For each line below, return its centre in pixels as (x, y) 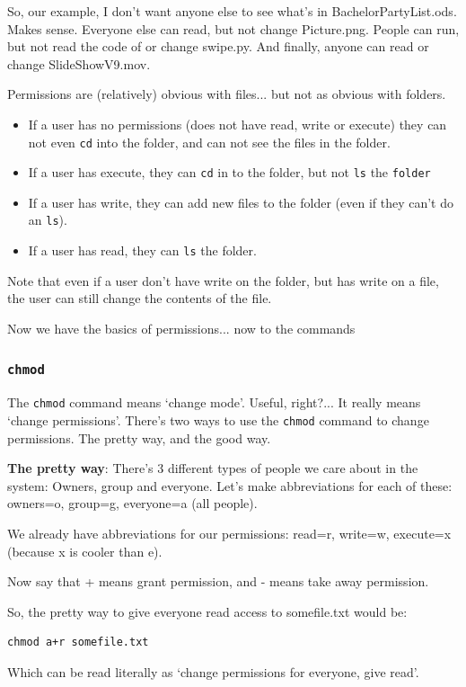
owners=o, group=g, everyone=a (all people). (132, 503)
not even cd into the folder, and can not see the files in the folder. (209, 142)
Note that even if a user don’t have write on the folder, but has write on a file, (223, 280)
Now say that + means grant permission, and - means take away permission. (218, 581)
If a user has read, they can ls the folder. (142, 250)
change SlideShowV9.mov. (79, 63)
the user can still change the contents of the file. (140, 298)
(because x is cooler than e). (85, 551)
